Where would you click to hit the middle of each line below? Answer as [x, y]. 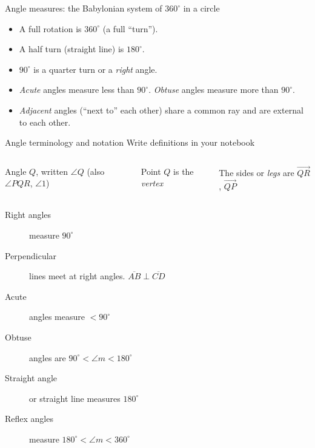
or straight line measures [75, 398]
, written [52, 171]
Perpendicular [31, 255]
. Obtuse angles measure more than [214, 90]
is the [184, 171]
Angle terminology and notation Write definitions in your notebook [130, 142]
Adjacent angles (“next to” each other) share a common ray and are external [161, 110]
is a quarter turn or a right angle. [95, 69]
